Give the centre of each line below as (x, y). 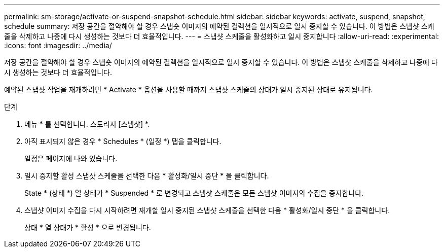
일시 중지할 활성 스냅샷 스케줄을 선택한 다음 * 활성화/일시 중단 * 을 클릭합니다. (147, 176)
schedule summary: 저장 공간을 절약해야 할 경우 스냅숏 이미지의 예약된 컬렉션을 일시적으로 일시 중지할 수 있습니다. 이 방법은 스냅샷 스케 (219, 26)
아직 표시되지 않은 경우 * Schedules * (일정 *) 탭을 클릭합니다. (123, 141)
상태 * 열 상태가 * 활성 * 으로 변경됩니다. (88, 227)
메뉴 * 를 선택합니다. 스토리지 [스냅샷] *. (87, 124)
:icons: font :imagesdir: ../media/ (58, 45)
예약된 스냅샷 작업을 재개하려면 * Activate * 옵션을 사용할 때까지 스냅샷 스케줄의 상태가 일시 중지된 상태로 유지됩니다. (189, 89)
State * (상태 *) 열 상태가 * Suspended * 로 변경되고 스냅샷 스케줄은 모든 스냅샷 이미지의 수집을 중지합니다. (194, 193)
